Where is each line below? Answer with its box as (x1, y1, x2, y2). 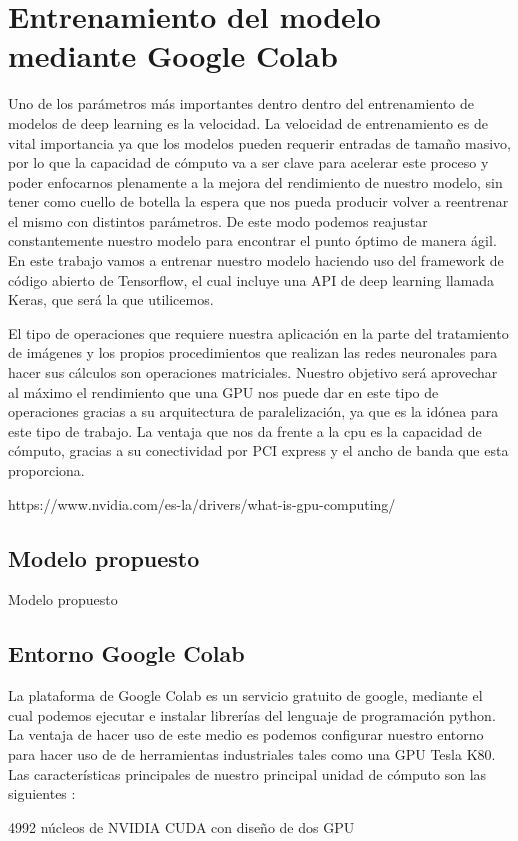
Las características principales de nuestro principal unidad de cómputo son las (8, 763, 487, 784)
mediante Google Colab (8, 35, 338, 76)
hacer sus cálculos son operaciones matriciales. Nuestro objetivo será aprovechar (8, 362, 498, 383)
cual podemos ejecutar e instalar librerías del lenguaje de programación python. (8, 704, 496, 725)
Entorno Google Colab (8, 638, 245, 669)
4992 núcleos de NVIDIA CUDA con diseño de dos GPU (8, 816, 355, 837)
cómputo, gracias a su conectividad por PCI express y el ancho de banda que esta (8, 440, 509, 461)
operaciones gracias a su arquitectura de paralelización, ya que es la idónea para (8, 401, 499, 422)
